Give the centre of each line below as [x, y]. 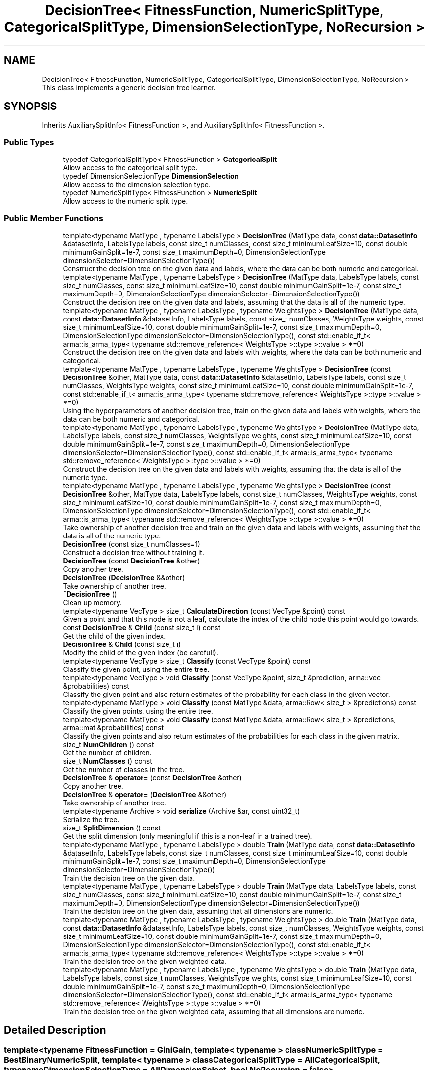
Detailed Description [55, 1030]
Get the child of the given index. [114, 636]
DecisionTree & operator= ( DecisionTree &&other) [145, 794]
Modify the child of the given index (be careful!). [141, 652]
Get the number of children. [107, 752]
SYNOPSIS [31, 107]
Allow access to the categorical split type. [130, 168]
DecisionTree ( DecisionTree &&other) [124, 577]
